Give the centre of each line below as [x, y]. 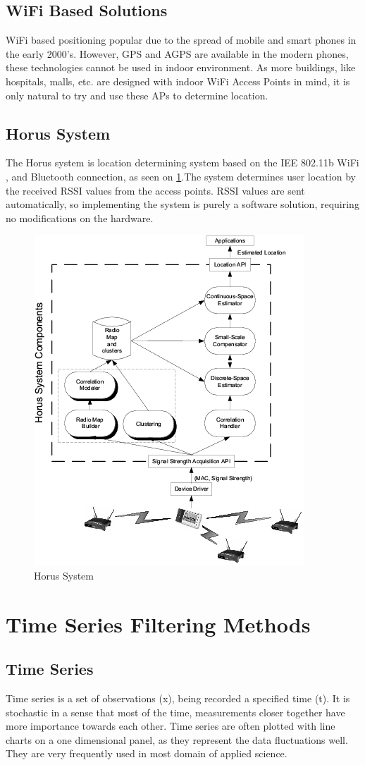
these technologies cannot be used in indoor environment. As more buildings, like [181, 67]
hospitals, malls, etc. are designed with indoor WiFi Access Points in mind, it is [178, 81]
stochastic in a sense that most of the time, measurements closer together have [175, 712]
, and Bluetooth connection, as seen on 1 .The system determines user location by [181, 176]
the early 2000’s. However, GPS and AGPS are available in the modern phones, [177, 53]
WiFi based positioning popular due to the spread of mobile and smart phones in [181, 40]
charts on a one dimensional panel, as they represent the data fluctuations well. [177, 739]
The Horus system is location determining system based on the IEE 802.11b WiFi [182, 163]
